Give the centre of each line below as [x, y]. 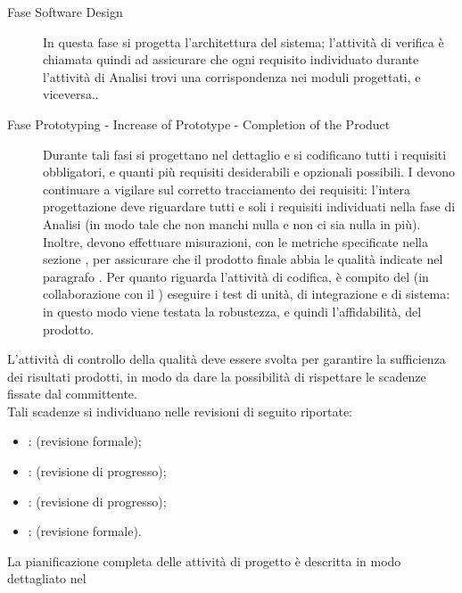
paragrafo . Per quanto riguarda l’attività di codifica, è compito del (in [236, 276]
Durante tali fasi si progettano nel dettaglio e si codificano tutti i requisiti [245, 154]
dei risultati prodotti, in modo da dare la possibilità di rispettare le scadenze [217, 376]
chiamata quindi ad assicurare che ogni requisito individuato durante [231, 59]
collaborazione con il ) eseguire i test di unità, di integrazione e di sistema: [247, 294]
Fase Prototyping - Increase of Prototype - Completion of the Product [199, 124]
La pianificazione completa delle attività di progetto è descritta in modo [204, 560]
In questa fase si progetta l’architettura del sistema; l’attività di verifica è [243, 41]
